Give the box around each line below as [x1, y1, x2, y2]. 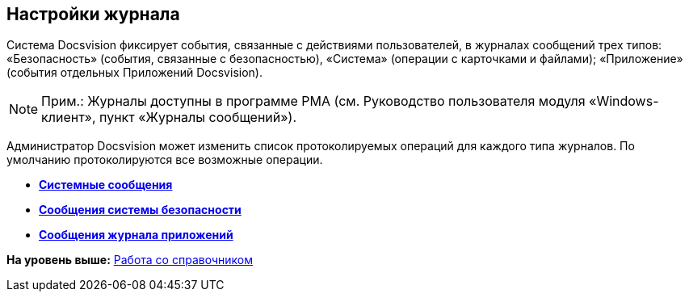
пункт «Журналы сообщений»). [99, 109, 296, 126]
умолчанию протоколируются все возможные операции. [6, 153, 323, 167]
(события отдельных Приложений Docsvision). [6, 65, 263, 80]
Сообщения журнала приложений [39, 228, 233, 242]
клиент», [41, 109, 96, 126]
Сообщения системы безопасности [39, 203, 242, 217]
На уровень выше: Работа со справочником [6, 253, 253, 267]
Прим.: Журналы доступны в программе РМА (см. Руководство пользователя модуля [41, 93, 586, 110]
